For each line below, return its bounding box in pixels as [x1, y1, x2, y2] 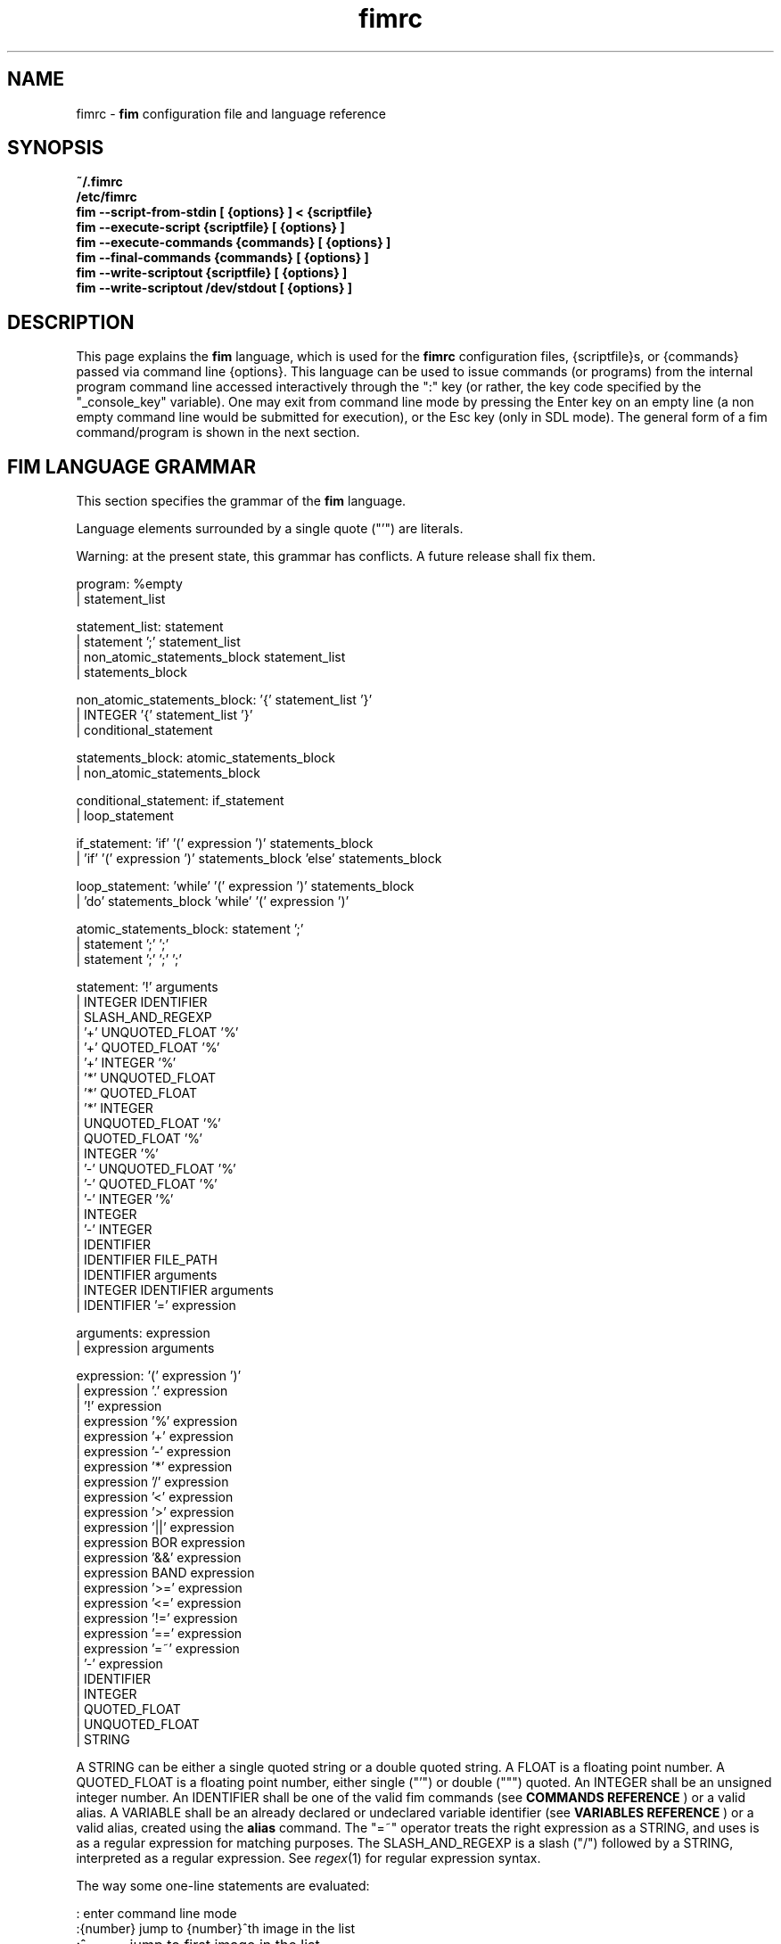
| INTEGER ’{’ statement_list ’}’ [76, 707, 253, 723]
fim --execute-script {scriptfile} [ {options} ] [76, 219, 345, 235]
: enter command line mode [76, 1906, 237, 1922]
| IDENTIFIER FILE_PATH [76, 1252, 218, 1268]
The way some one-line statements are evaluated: [76, 1878, 370, 1894]
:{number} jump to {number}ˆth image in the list [76, 1921, 356, 1937]
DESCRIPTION [7, 310, 135, 334]
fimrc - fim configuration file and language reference [76, 105, 386, 121]
